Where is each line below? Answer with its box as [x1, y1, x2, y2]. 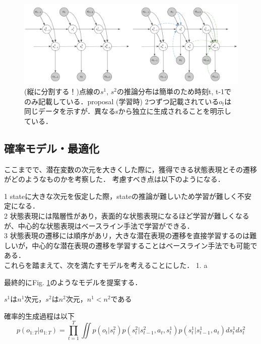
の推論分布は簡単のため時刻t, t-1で [117, 86, 232, 96]
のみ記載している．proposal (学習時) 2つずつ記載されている [24, 96, 219, 106]
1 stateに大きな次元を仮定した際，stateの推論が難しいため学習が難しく [4, 190, 237, 201]
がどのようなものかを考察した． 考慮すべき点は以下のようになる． [4, 174, 225, 184]
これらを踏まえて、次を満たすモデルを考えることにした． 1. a [4, 259, 208, 270]
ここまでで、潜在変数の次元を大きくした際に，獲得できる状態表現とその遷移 [4, 164, 257, 174]
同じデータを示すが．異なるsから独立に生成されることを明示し [24, 106, 231, 116]
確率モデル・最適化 [4, 140, 99, 156]
